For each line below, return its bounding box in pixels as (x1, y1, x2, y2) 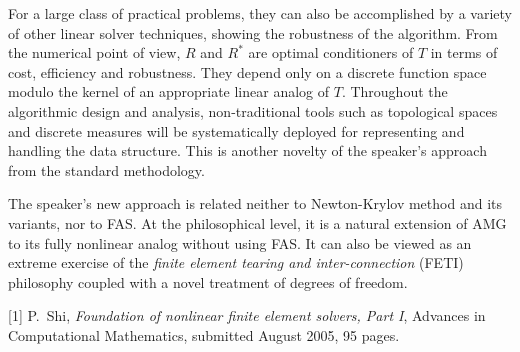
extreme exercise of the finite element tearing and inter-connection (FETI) (8, 252, 464, 273)
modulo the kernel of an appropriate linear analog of (8, 81, 330, 102)
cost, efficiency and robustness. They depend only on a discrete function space (8, 61, 487, 82)
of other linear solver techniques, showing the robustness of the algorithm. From (8, 22, 498, 43)
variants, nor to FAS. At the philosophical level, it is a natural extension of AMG (8, 212, 507, 233)
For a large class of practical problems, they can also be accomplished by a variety (8, 3, 512, 23)
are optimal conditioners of (248, 42, 414, 63)
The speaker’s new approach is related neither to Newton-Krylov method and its (8, 193, 502, 214)
